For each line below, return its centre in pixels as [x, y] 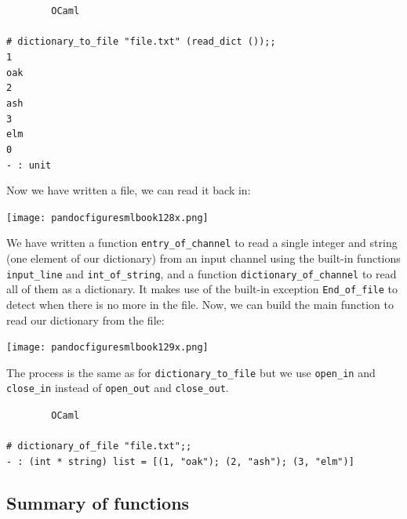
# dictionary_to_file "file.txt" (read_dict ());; [141, 42]
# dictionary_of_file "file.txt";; [99, 446]
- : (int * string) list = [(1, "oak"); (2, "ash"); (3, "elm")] [180, 462]
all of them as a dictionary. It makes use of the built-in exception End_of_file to [202, 289]
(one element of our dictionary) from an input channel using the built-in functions [203, 258]
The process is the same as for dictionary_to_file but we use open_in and [191, 372]
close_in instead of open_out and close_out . [118, 388]
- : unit [29, 165]
